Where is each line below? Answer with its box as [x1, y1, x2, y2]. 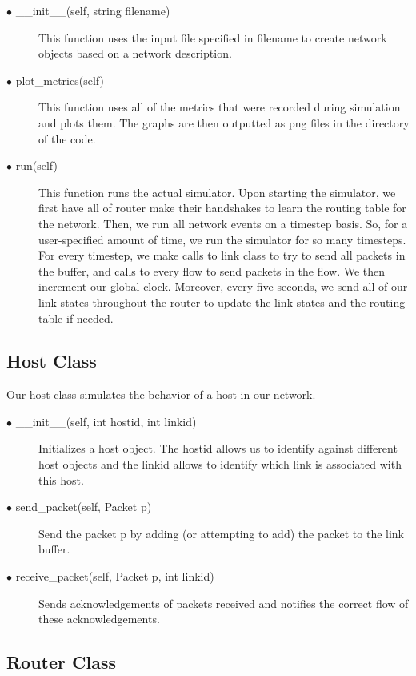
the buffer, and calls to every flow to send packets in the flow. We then [38, 262, 386, 279]
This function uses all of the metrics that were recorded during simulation [38, 99, 401, 115]
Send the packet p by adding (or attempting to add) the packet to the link [38, 525, 405, 541]
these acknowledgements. [38, 610, 160, 627]
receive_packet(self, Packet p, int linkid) [15, 568, 214, 585]
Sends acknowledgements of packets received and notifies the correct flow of [38, 594, 409, 611]
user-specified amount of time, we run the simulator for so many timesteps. [38, 231, 406, 247]
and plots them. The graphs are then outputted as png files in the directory [38, 114, 410, 131]
